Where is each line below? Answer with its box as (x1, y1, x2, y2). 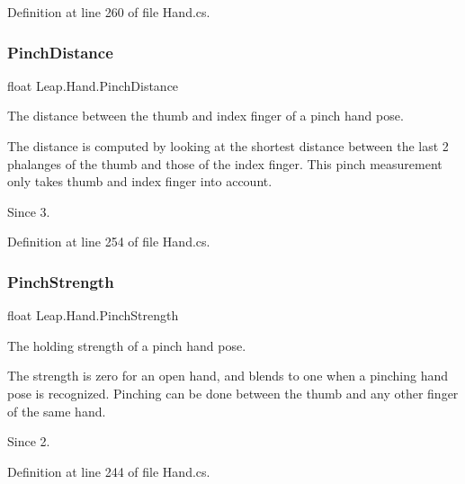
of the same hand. (7, 401, 106, 420)
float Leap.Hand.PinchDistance (7, 76, 179, 94)
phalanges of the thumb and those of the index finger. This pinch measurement (7, 154, 443, 173)
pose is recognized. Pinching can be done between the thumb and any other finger (7, 383, 459, 402)
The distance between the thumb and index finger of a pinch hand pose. (7, 106, 404, 125)
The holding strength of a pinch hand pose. (7, 336, 246, 354)
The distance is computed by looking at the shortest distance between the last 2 (7, 137, 449, 155)
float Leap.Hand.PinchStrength (7, 306, 179, 325)
